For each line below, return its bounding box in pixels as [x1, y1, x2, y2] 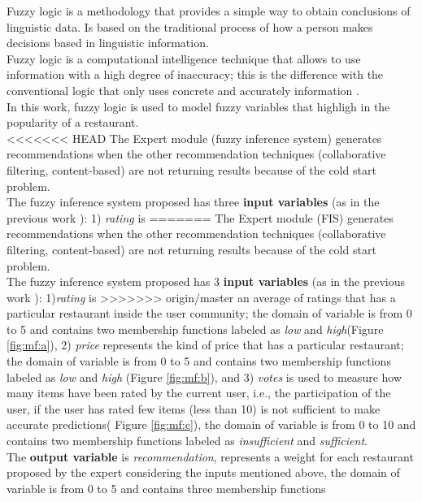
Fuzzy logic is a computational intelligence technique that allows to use [7, 50, 361, 67]
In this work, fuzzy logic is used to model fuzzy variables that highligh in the [7, 97, 390, 115]
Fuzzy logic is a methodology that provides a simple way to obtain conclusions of [7, 2, 411, 19]
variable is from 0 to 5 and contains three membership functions [7, 479, 326, 496]
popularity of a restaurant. [7, 114, 139, 131]
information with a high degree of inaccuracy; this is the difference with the [7, 66, 384, 83]
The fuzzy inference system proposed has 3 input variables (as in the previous [7, 273, 405, 290]
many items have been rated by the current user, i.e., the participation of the [7, 384, 391, 401]
